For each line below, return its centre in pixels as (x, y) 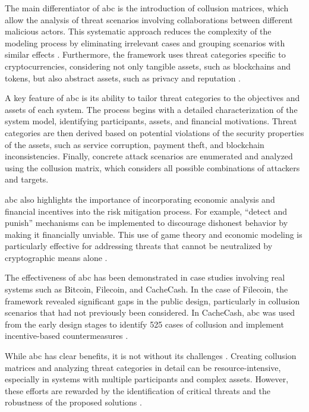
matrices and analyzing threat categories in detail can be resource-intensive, (143, 367)
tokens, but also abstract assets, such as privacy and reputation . (123, 78)
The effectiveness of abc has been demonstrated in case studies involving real (145, 277)
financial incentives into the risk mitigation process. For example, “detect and (146, 211)
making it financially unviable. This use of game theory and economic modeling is (154, 234)
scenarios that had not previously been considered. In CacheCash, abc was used (150, 312)
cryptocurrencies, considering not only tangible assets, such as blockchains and (148, 66)
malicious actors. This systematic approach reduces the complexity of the (138, 31)
